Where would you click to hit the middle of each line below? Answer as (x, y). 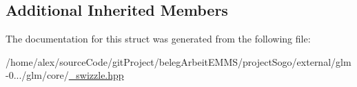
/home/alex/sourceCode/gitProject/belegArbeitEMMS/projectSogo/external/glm (178, 61)
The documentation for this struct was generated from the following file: (158, 39)
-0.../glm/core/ (37, 75)
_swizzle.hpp (96, 75)
